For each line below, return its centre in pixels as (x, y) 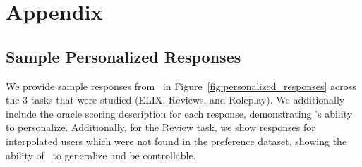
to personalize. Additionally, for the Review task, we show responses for (161, 127)
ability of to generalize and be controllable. (101, 155)
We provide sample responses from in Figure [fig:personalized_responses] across (181, 86)
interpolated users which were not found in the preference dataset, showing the (176, 141)
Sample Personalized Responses (123, 56)
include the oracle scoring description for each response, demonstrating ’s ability (179, 113)
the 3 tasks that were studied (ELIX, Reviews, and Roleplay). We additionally (175, 100)
